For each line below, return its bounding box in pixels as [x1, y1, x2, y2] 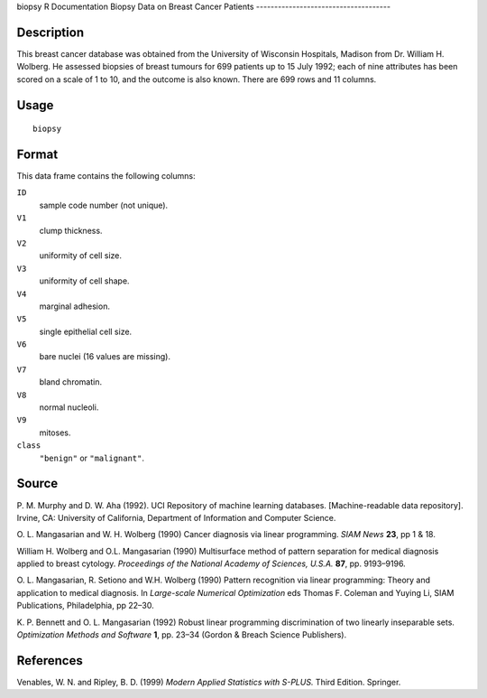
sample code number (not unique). [39, 200, 169, 210]
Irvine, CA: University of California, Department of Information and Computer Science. [16, 512, 336, 523]
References [16, 653, 83, 668]
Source [16, 476, 59, 491]
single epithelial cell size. [39, 326, 133, 337]
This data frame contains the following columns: [16, 171, 196, 181]
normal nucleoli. [39, 402, 99, 413]
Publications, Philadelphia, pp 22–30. [16, 600, 154, 611]
